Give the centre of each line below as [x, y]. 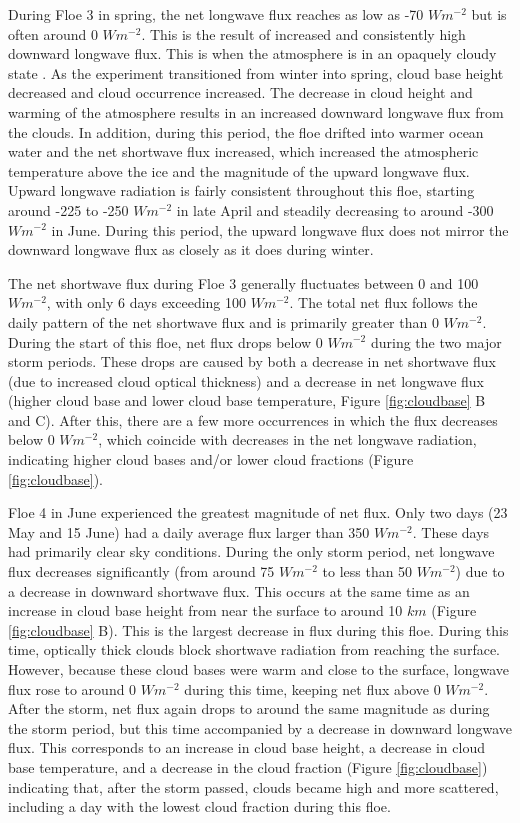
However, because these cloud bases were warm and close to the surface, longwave [259, 669]
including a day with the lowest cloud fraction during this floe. [199, 806]
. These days [451, 531]
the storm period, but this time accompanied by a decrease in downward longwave [260, 727]
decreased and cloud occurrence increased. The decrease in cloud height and [240, 92]
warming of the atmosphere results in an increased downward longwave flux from [256, 111]
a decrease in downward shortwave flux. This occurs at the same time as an [239, 590]
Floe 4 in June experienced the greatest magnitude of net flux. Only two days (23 [258, 512]
